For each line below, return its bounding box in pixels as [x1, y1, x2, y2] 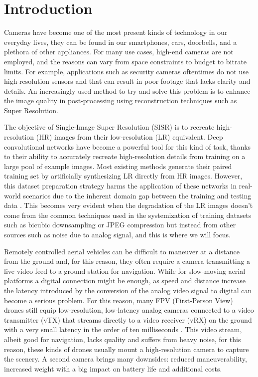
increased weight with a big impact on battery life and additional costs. [4, 363, 222, 374]
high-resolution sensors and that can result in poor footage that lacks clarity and [4, 76, 251, 86]
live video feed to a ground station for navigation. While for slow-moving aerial [4, 265, 246, 276]
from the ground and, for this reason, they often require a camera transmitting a [4, 256, 251, 266]
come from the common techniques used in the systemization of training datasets [4, 209, 252, 220]
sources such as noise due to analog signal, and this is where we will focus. [4, 229, 231, 239]
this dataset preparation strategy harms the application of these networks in [4, 181, 237, 191]
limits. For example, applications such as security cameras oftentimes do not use [4, 66, 249, 76]
